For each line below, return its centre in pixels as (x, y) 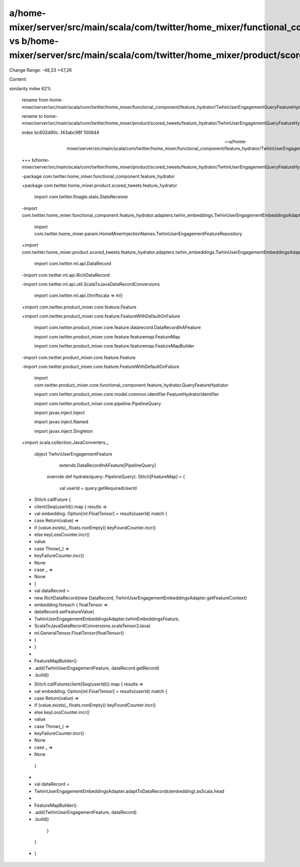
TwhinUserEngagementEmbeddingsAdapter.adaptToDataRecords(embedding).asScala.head (129, 791)
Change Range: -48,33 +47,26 (40, 70)
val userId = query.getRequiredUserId (98, 488)
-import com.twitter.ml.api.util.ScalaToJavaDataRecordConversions (91, 284)
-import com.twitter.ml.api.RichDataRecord (66, 275)
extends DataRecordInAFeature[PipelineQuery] (107, 465)
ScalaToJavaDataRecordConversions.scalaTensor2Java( (92, 626)
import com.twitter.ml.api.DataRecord (73, 264)
